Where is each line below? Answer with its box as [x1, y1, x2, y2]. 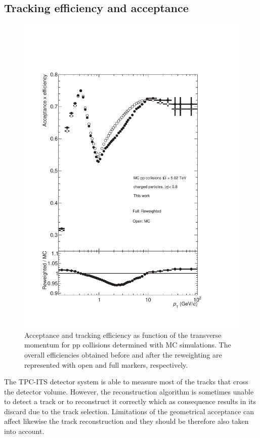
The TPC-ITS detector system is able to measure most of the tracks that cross [4, 376, 248, 387]
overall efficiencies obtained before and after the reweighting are [24, 349, 222, 360]
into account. [4, 426, 45, 436]
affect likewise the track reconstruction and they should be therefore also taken [4, 416, 249, 426]
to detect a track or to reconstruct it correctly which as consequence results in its [4, 396, 256, 407]
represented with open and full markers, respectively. [24, 359, 188, 370]
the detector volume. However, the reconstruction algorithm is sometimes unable [4, 386, 254, 397]
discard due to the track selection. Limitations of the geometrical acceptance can [4, 406, 254, 416]
